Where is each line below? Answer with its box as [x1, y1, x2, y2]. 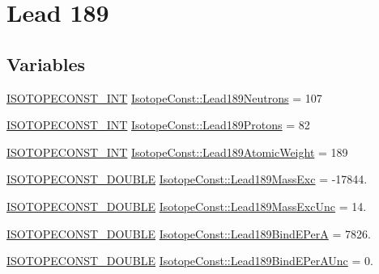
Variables [6, 51, 86, 76]
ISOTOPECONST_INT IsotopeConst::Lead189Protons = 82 [6, 116, 310, 133]
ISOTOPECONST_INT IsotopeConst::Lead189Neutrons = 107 [6, 89, 322, 106]
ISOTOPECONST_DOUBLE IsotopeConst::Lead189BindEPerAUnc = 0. [6, 252, 373, 269]
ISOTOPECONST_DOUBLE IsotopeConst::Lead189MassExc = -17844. [6, 171, 368, 188]
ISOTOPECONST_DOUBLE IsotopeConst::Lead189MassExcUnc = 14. [6, 197, 367, 214]
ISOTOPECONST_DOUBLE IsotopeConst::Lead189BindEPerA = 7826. [6, 225, 371, 242]
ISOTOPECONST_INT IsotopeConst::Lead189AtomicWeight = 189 [6, 143, 348, 160]
